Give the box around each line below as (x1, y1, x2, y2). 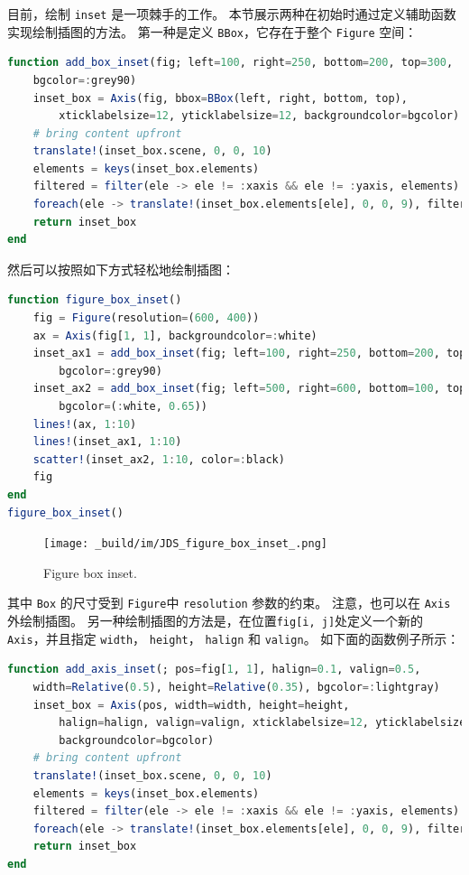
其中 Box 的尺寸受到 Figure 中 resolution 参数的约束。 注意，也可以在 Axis (7, 593, 451, 612)
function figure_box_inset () (7, 293, 182, 307)
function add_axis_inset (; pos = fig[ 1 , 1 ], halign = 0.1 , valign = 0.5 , (7, 663, 421, 676)
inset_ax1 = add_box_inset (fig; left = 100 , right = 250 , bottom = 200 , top (32, 347, 466, 360)
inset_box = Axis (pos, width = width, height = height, (32, 698, 350, 712)
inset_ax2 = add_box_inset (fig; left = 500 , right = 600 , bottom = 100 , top (32, 382, 466, 396)
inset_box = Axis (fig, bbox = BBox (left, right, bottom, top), (32, 91, 408, 105)
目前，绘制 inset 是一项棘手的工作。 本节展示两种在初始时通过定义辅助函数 (7, 5, 456, 23)
